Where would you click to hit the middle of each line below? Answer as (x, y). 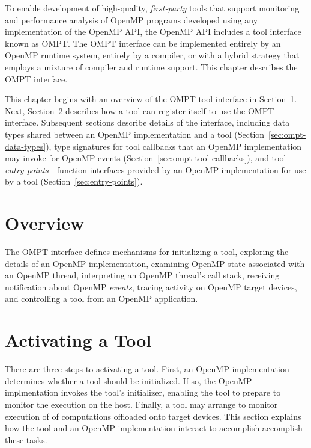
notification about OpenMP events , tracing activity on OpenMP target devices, (151, 287)
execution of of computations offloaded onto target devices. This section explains (153, 416)
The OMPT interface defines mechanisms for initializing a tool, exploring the (147, 252)
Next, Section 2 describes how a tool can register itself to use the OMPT (140, 110)
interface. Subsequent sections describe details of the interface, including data (147, 122)
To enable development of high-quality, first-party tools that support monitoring (152, 8)
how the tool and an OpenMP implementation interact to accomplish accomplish (154, 428)
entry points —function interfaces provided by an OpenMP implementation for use (155, 169)
